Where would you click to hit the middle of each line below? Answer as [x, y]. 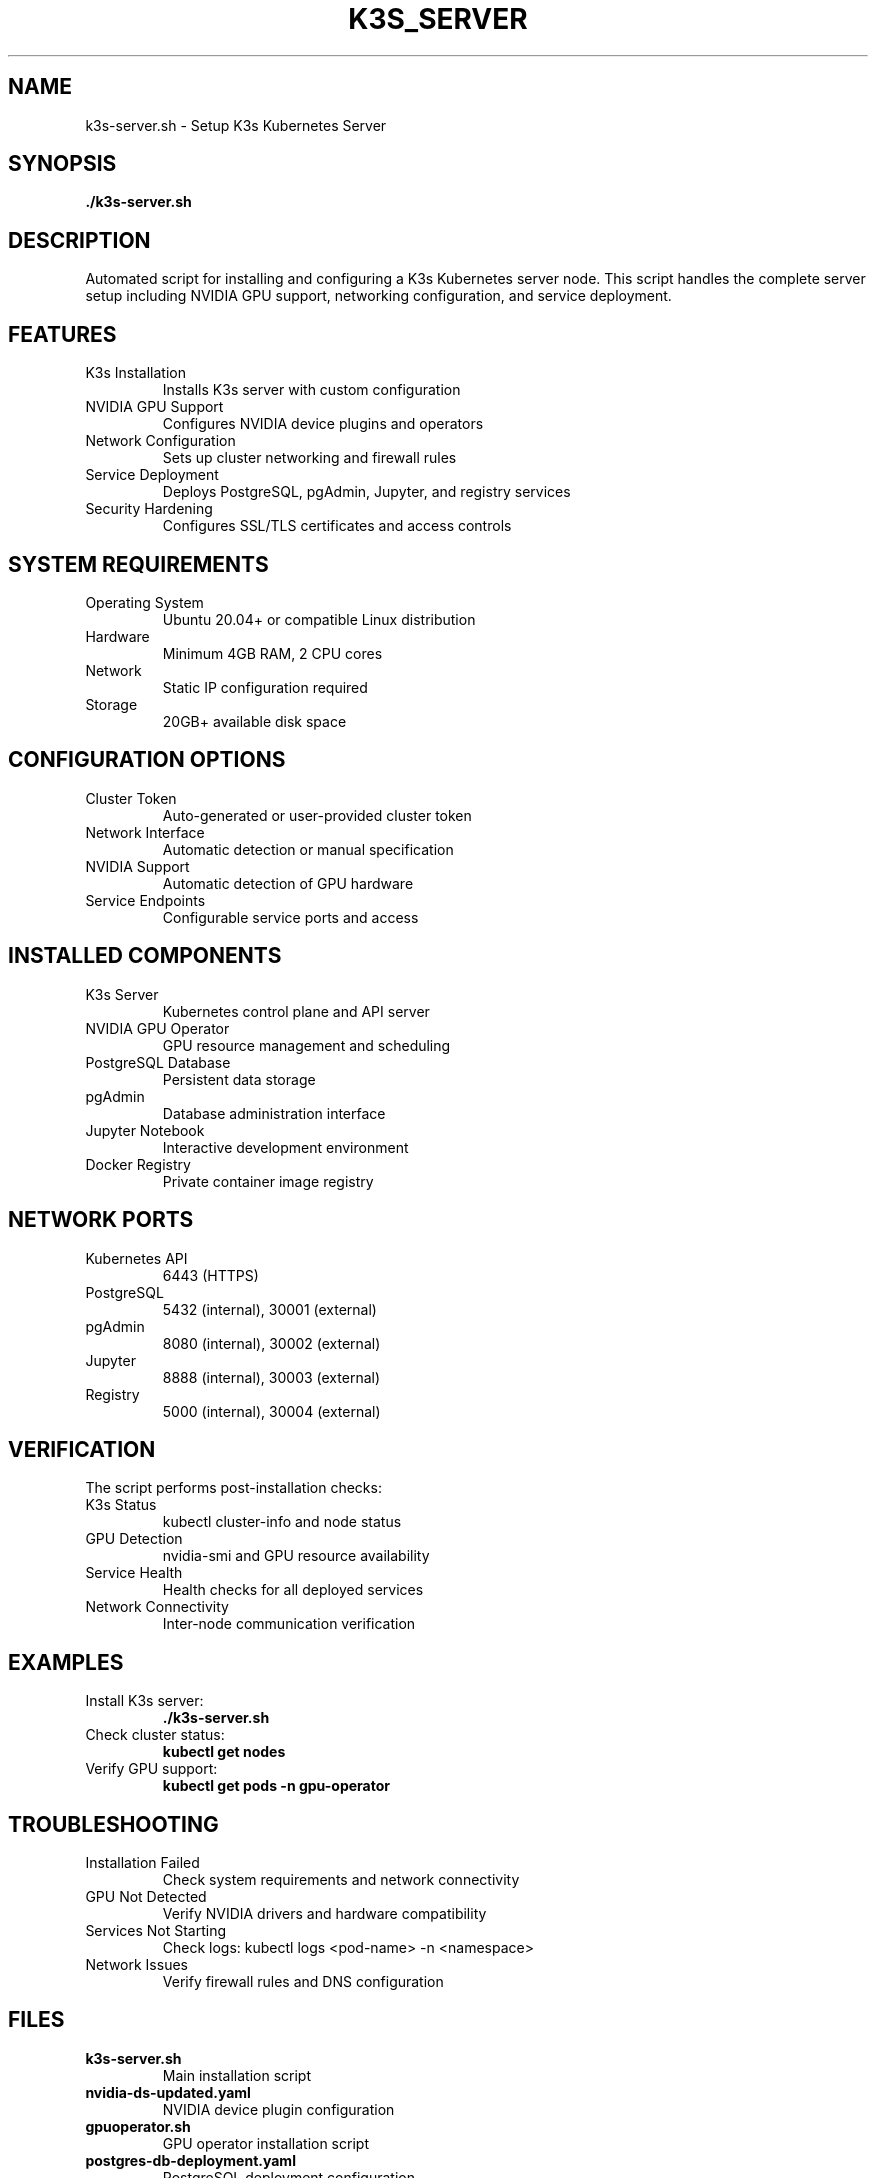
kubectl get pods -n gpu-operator [276, 1786]
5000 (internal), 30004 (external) [271, 1411]
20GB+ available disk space [254, 721]
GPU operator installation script [265, 2143]
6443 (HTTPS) [210, 1275]
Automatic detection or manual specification [308, 849]
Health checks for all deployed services [293, 1590]
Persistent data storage [239, 1079]
